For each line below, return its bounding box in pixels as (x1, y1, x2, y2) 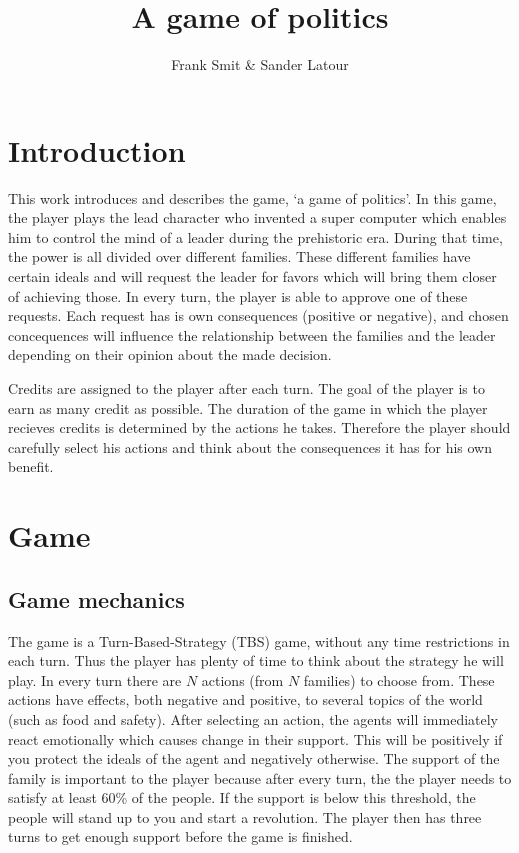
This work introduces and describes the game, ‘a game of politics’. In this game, (8, 187, 497, 208)
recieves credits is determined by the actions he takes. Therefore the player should (8, 417, 511, 438)
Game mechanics (8, 583, 185, 614)
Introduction (8, 129, 186, 170)
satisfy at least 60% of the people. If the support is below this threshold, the (8, 787, 476, 808)
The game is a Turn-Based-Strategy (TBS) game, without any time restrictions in (8, 630, 510, 651)
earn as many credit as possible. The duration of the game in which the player (8, 397, 488, 418)
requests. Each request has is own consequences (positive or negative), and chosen (8, 305, 509, 326)
